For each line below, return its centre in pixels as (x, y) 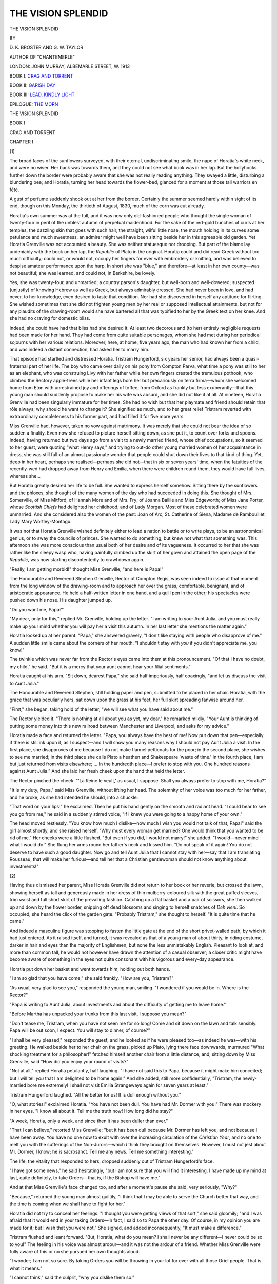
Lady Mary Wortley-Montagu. (41, 521)
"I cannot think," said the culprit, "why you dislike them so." (72, 1278)
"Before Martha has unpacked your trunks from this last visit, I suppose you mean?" (98, 1014)
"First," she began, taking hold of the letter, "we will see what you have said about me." (101, 709)
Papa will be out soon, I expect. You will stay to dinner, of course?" (80, 1030)
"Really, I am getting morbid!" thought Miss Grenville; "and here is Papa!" (86, 569)
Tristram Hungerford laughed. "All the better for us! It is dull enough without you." (95, 1094)
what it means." (26, 1268)
